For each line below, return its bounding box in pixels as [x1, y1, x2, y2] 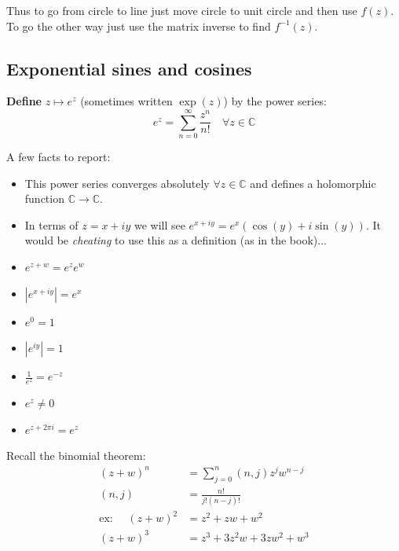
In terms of [24, 216, 79, 233]
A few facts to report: [6, 149, 111, 165]
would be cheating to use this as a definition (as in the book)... [24, 232, 327, 248]
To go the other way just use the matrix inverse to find [6, 17, 271, 34]
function [24, 190, 64, 207]
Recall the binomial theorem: [6, 447, 146, 464]
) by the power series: [223, 93, 327, 109]
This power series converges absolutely [24, 174, 210, 191]
